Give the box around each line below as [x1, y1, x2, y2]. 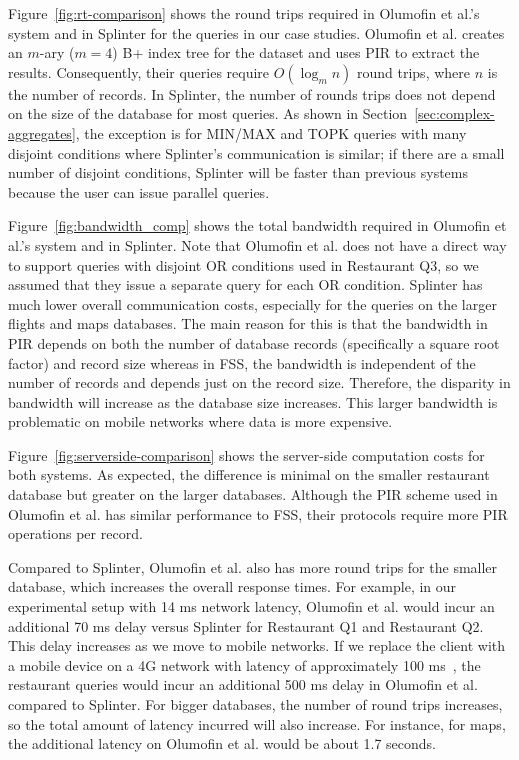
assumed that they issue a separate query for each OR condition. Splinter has [8, 274, 483, 295]
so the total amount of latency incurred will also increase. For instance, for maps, [8, 713, 506, 734]
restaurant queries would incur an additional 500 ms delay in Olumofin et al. [8, 674, 478, 695]
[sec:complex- [414, 103, 495, 124]
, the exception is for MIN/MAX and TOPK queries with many [75, 122, 467, 143]
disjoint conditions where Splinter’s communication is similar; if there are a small [8, 142, 505, 163]
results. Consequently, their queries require [8, 61, 270, 82]
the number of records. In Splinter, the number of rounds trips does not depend [8, 83, 496, 104]
